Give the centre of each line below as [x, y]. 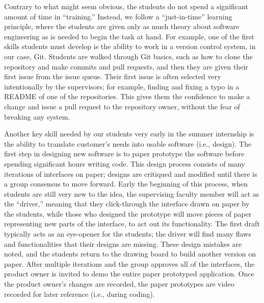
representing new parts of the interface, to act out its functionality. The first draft [132, 224]
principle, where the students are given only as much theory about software [122, 26]
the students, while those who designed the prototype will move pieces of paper [128, 213]
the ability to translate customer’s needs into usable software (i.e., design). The [128, 143]
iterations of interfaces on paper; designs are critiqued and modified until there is [131, 173]
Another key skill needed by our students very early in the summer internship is [129, 134]
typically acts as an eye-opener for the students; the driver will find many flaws [128, 234]
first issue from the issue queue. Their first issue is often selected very [113, 76]
